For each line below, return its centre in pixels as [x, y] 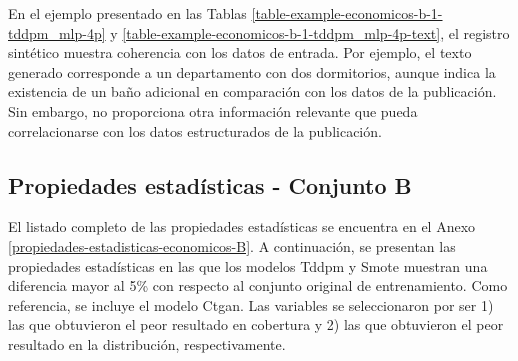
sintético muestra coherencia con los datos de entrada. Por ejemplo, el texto [240, 52]
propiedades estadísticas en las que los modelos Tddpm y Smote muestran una [248, 265]
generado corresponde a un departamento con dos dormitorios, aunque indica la [252, 71]
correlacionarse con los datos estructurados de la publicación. [195, 130]
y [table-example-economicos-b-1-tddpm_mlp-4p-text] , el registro [310, 32]
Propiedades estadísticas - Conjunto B [210, 184]
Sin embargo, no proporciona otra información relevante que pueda [213, 110]
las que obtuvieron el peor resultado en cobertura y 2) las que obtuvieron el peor [256, 324]
